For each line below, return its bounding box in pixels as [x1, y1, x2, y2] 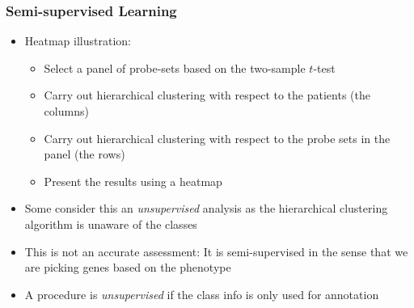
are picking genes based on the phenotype [24, 259, 231, 276]
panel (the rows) [44, 146, 125, 162]
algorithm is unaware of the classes [24, 215, 197, 232]
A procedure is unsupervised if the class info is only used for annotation [24, 285, 379, 302]
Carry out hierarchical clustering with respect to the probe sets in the [44, 129, 391, 146]
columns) [44, 103, 89, 119]
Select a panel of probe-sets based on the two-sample [44, 59, 306, 76]
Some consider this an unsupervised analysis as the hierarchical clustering [24, 200, 388, 217]
